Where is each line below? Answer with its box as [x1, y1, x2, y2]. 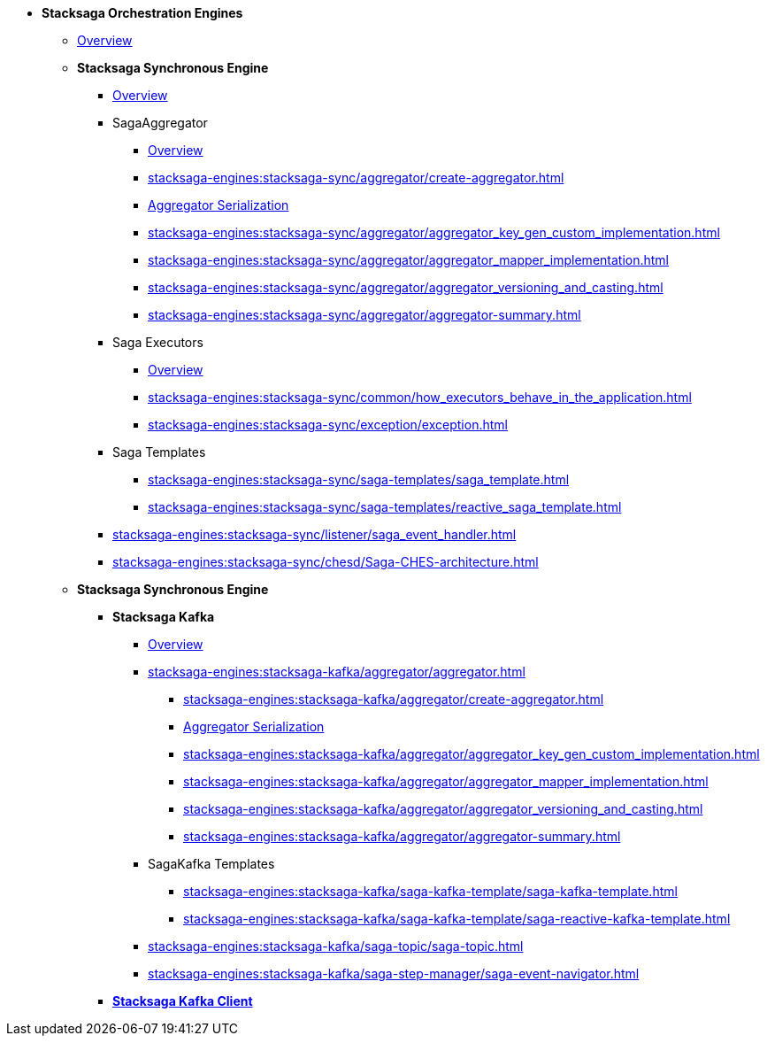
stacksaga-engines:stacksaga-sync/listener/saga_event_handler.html [112, 527, 517, 542]
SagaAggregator [112, 115, 208, 130]
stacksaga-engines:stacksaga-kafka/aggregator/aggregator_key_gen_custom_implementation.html [183, 746, 760, 761]
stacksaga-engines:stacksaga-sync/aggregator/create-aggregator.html [148, 170, 564, 185]
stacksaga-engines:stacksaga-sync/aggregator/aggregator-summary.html [148, 307, 581, 322]
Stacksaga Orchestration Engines [42, 5, 243, 20]
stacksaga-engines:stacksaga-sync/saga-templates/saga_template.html [148, 472, 570, 487]
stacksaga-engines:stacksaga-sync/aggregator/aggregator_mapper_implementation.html [148, 252, 670, 267]
